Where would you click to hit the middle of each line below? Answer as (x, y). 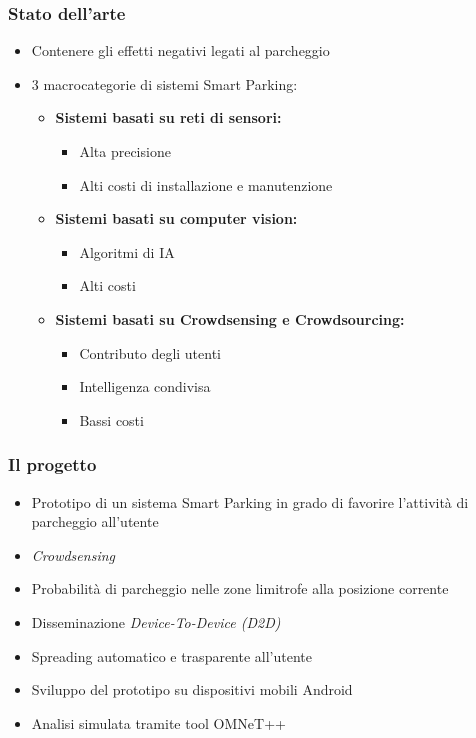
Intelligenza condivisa (145, 386)
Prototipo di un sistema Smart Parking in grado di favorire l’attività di (250, 501)
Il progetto (52, 464)
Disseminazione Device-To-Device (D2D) (156, 621)
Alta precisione (125, 151)
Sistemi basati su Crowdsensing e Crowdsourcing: (230, 318)
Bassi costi (111, 419)
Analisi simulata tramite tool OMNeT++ (158, 722)
